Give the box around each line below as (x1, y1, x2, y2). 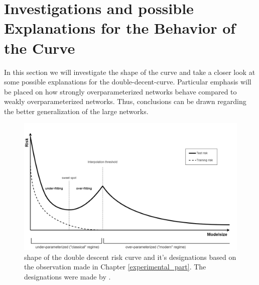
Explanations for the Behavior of (4, 18, 236, 38)
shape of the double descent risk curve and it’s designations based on (24, 251, 236, 262)
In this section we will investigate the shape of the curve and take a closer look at (4, 66, 255, 77)
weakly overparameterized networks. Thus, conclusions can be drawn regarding (4, 96, 246, 107)
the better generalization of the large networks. (4, 106, 149, 116)
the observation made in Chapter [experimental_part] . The (24, 261, 206, 272)
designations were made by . (24, 271, 111, 281)
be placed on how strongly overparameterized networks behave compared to (4, 86, 237, 97)
